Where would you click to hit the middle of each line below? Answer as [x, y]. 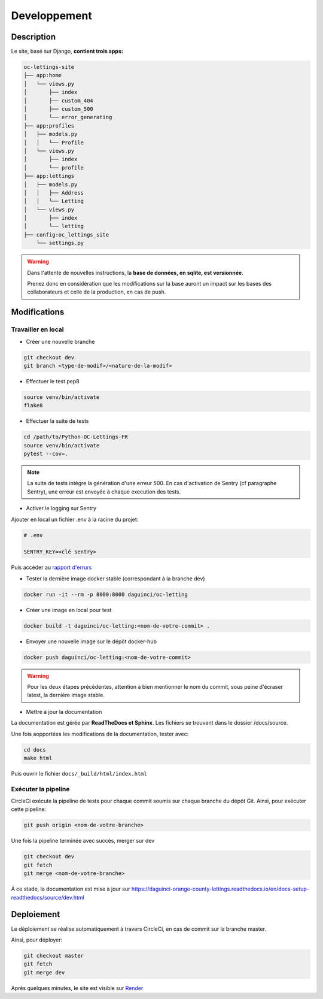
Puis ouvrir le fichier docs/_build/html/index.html [79, 773]
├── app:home [43, 75]
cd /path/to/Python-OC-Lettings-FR [76, 437]
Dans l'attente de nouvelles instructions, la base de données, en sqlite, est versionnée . [135, 273]
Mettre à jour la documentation [64, 712]
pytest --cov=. [46, 454]
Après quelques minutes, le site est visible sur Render [77, 988]
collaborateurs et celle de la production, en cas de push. [97, 292]
